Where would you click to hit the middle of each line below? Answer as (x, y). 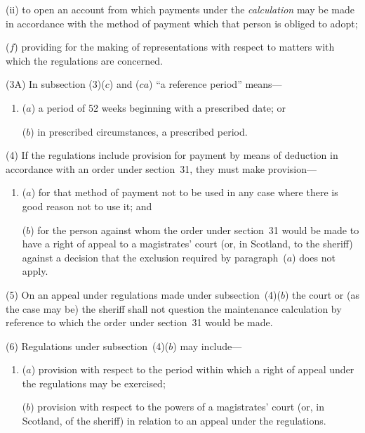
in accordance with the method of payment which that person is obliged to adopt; (182, 23)
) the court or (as (322, 294)
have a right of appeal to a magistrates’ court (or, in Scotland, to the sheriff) (187, 244)
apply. (35, 271)
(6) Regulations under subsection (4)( (87, 345)
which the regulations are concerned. (84, 60)
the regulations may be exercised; (94, 383)
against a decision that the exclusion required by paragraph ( (154, 257)
